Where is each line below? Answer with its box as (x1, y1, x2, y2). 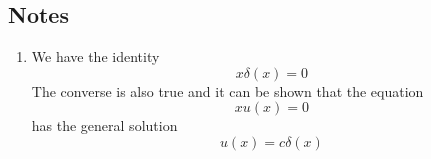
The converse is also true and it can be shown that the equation (31, 80, 424, 101)
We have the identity (31, 46, 160, 67)
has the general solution (31, 115, 178, 136)
